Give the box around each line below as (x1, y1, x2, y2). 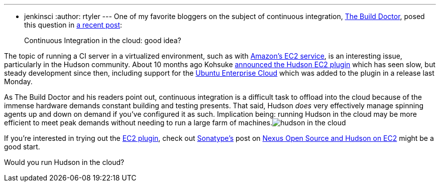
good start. (4, 142, 40, 151)
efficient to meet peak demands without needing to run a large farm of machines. (4, 118, 273, 127)
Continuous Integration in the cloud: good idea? (24, 36, 181, 45)
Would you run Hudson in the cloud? (4, 158, 125, 166)
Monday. (4, 77, 33, 86)
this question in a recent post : (24, 21, 123, 29)
